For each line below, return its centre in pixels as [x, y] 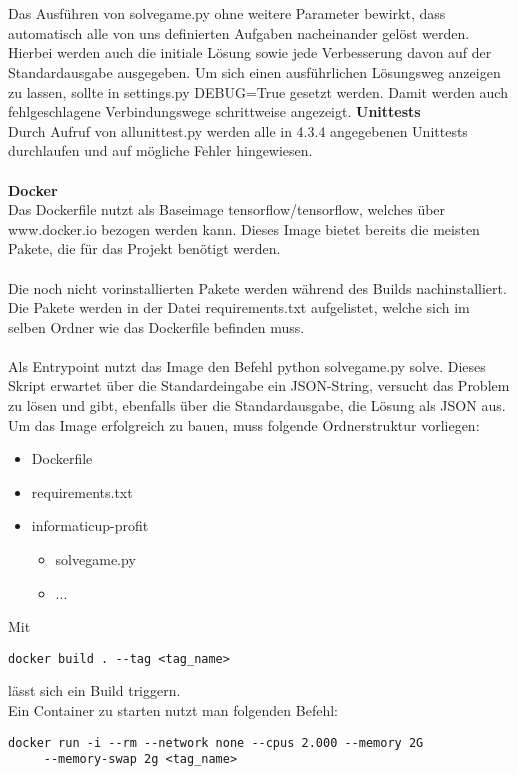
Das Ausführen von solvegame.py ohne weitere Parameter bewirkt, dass [227, 13]
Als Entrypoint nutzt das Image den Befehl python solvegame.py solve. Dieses [247, 365]
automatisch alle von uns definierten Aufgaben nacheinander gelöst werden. [239, 32]
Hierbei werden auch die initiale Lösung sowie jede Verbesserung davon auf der [250, 52]
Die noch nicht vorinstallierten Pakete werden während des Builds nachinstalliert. [257, 287]
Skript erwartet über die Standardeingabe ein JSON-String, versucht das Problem [259, 385]
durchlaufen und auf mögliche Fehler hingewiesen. [160, 150]
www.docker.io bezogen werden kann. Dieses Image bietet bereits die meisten [244, 228]
